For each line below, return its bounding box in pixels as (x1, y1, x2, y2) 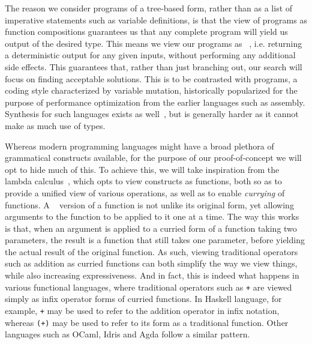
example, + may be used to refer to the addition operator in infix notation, (5, 304, 280, 316)
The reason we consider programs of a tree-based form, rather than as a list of (5, 2, 293, 14)
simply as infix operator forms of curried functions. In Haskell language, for (5, 292, 282, 305)
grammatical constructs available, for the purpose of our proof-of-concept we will (5, 151, 302, 164)
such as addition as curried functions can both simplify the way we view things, (5, 257, 298, 270)
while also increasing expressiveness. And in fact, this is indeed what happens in (5, 269, 299, 282)
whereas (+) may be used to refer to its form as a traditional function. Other (5, 316, 289, 328)
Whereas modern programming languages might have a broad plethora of (5, 139, 274, 152)
